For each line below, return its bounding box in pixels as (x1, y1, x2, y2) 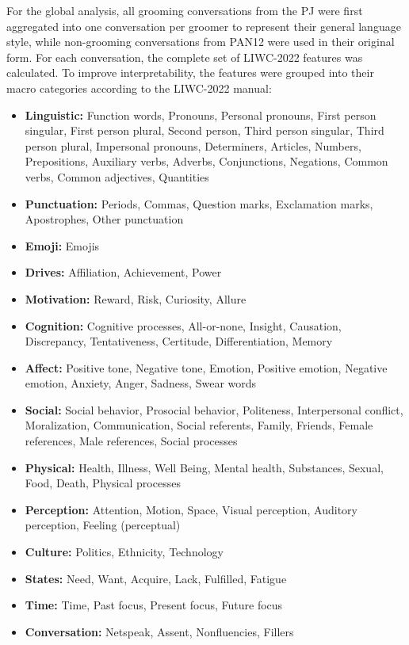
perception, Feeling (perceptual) (25, 517, 181, 533)
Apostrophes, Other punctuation (25, 211, 184, 227)
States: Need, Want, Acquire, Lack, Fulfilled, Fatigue (25, 570, 287, 586)
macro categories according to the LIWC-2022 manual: (6, 79, 272, 96)
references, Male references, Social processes (25, 433, 238, 449)
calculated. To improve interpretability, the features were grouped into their (6, 64, 374, 81)
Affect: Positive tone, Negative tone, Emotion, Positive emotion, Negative (25, 359, 388, 376)
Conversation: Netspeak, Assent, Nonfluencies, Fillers (25, 623, 294, 639)
